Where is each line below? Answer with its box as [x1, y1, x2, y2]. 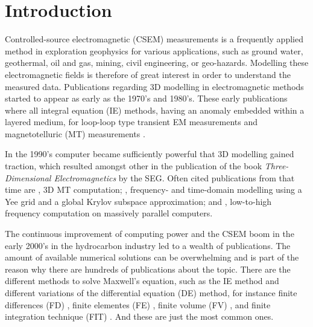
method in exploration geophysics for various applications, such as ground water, [5, 44, 303, 57]
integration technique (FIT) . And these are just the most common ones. [5, 310, 274, 323]
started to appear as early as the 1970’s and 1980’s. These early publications [5, 92, 288, 105]
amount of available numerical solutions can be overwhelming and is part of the [5, 251, 299, 264]
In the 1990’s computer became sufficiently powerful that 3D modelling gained [5, 147, 294, 160]
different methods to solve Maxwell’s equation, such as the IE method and [5, 274, 279, 287]
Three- [264, 160, 289, 172]
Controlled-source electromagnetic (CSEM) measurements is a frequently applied [5, 33, 303, 45]
